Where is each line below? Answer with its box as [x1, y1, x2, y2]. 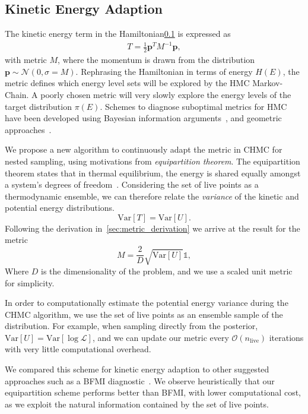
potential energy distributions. [5, 201, 115, 214]
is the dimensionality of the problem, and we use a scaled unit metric [41, 264, 293, 277]
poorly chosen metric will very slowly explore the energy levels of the [40, 88, 291, 100]
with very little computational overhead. [5, 343, 151, 355]
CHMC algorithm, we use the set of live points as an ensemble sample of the [5, 308, 283, 320]
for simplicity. [5, 276, 55, 289]
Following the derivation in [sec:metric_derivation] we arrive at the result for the [5, 222, 300, 234]
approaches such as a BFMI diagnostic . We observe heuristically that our [5, 374, 275, 387]
